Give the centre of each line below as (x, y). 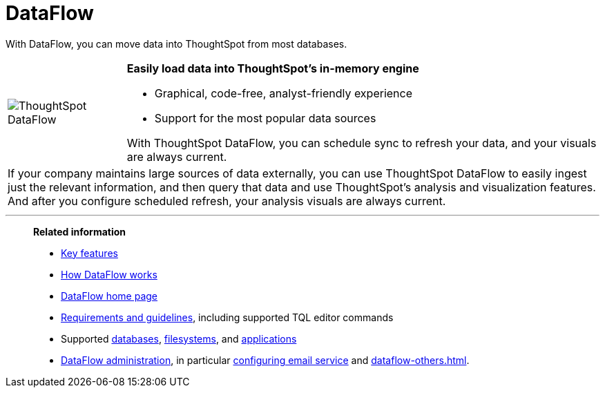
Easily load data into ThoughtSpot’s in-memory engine (273, 68)
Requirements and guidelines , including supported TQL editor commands (227, 317)
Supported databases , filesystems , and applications (179, 338)
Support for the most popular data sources (265, 118)
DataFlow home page (109, 296)
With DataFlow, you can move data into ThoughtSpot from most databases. (176, 44)
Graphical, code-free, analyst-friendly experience (284, 93)
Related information (80, 231)
